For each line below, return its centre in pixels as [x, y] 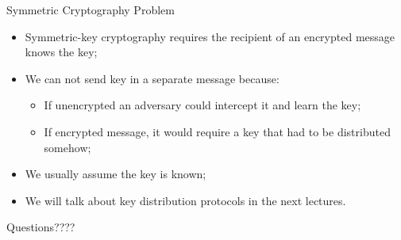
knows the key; [61, 52]
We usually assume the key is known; [116, 174]
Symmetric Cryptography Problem [91, 10]
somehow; [67, 147]
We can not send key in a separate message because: [152, 78]
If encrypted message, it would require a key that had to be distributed [217, 131]
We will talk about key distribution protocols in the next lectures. [185, 200]
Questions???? [41, 227]
